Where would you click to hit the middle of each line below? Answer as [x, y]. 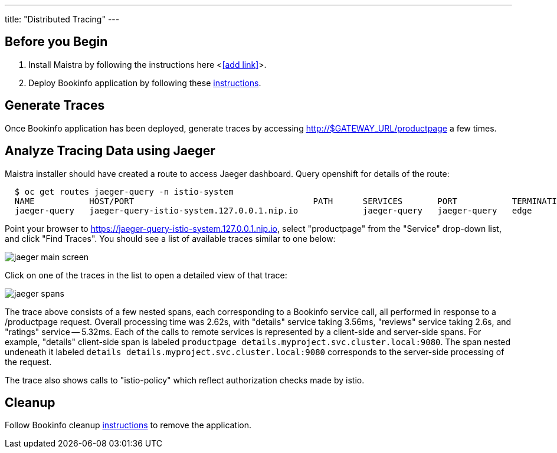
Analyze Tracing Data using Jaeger [110, 151]
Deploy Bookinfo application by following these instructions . [145, 83]
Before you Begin [56, 42]
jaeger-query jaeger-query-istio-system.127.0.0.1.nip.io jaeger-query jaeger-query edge [273, 210]
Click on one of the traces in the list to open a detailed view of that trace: [146, 275]
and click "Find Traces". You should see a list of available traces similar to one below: [170, 238]
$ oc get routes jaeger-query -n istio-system [124, 191]
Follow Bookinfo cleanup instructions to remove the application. [128, 425]
